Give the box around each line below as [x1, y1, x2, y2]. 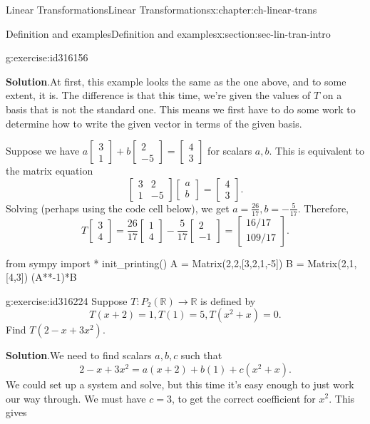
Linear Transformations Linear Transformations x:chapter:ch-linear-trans [6, 2, 317, 16]
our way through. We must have [6, 391, 146, 405]
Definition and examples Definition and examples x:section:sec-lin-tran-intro [6, 26, 331, 41]
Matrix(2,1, [307, 255, 357, 270]
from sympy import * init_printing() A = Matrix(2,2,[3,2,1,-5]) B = [6, 255, 304, 270]
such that [180, 348, 222, 363]
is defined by [200, 293, 256, 308]
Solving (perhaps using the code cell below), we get [6, 200, 230, 215]
